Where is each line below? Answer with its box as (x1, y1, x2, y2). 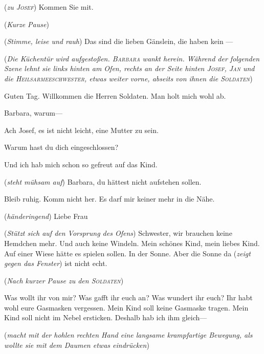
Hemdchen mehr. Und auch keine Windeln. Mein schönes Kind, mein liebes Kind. (4, 237, 260, 248)
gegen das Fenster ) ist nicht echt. (4, 258, 107, 269)
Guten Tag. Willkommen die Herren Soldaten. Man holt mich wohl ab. (4, 90, 226, 101)
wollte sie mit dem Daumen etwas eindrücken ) (4, 339, 149, 350)
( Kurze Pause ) (4, 18, 49, 29)
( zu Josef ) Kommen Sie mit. (4, 2, 94, 12)
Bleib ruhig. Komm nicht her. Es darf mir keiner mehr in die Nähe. (4, 193, 215, 204)
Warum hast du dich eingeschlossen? (4, 142, 119, 152)
